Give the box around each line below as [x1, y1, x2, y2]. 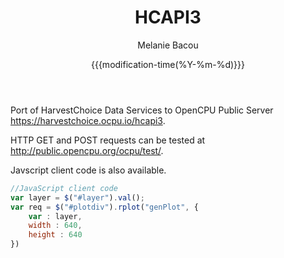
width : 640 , [28, 221, 83, 231]
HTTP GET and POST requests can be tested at [10, 134, 206, 146]
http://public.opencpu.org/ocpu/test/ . [10, 144, 164, 156]
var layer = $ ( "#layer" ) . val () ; [10, 192, 145, 203]
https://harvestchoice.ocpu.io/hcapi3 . [10, 114, 166, 126]
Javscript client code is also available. [10, 164, 167, 176]
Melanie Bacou [137, 39, 199, 51]
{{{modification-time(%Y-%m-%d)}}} [90, 58, 246, 70]
